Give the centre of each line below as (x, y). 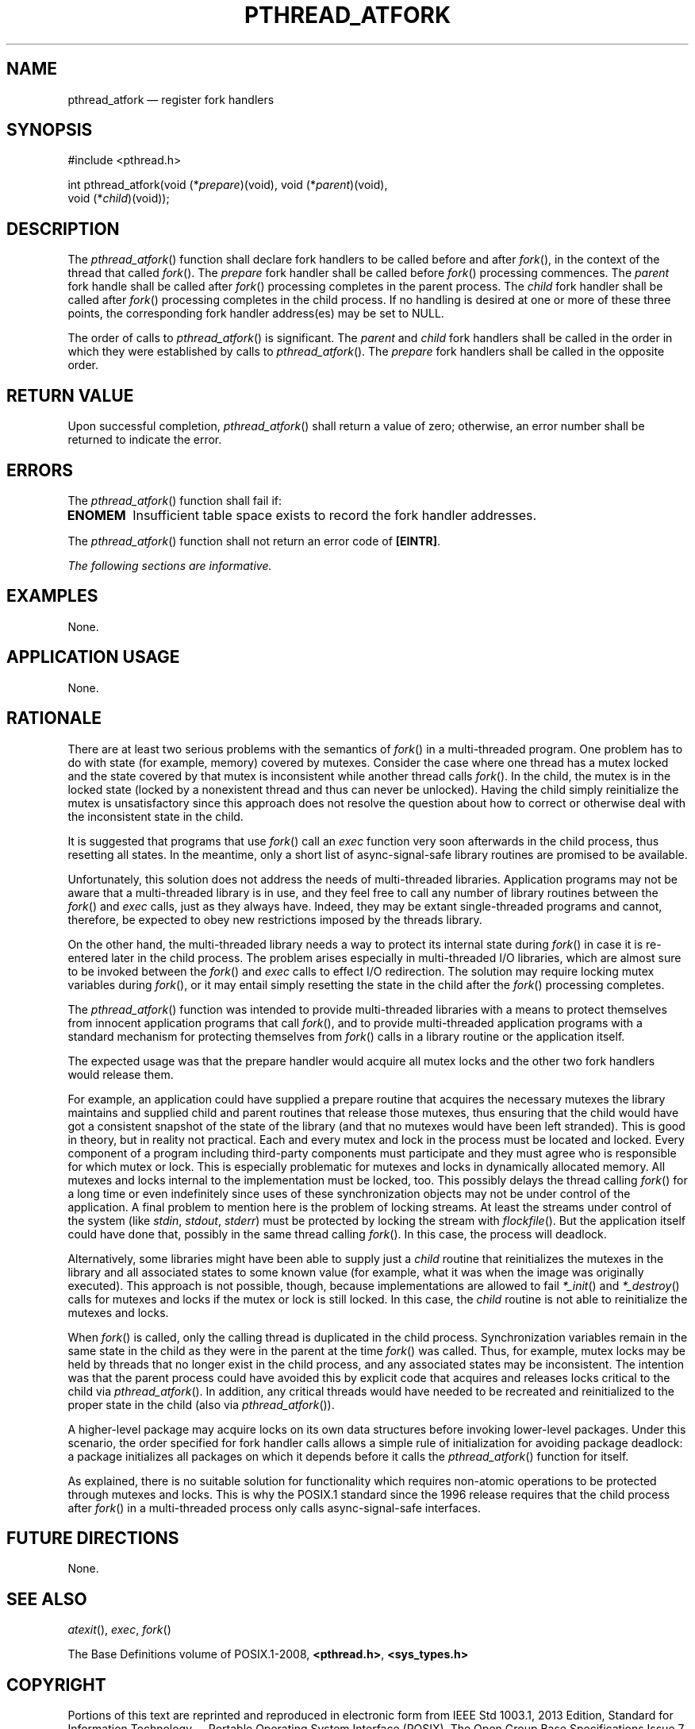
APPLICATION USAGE (93, 657)
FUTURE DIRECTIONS (93, 1538)
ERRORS (40, 470)
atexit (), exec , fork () (119, 1630)
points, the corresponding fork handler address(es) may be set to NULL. (256, 314)
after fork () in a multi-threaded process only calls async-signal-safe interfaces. (274, 1508)
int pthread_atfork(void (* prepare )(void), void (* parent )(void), (228, 185)
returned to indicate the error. (145, 440)
